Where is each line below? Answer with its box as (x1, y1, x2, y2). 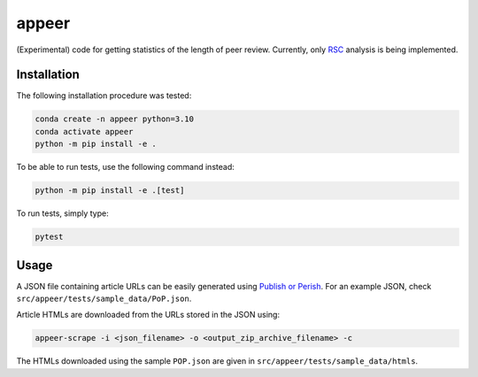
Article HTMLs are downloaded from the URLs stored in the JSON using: (16, 310, 281, 320)
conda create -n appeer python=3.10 (35, 114, 195, 124)
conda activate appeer (35, 127, 134, 136)
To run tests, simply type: (16, 208, 110, 219)
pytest (35, 232, 64, 242)
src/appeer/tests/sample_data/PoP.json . (16, 293, 192, 304)
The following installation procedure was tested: (16, 90, 192, 101)
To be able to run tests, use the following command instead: (16, 162, 235, 173)
